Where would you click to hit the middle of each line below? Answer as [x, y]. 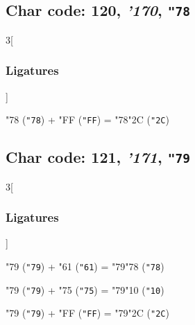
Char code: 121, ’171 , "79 [98, 157]
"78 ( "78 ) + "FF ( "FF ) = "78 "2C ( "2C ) [87, 120]
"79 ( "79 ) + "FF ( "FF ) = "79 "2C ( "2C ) [87, 313]
